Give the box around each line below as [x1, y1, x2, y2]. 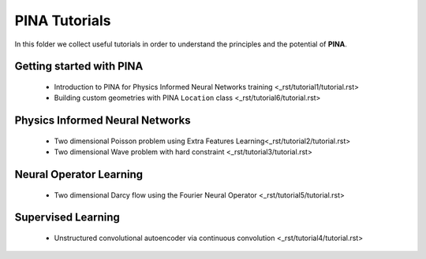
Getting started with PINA [14, 60, 144, 73]
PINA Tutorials [14, 12, 111, 29]
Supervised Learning [14, 211, 120, 224]
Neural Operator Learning [14, 168, 144, 181]
